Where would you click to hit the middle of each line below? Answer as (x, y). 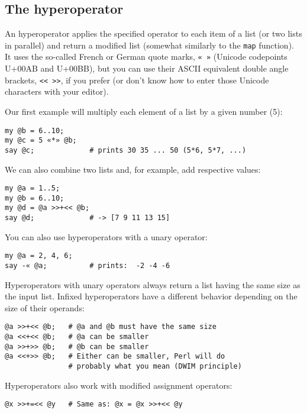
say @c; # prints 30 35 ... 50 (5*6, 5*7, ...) (126, 150)
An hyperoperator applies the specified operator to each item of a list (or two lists (153, 33)
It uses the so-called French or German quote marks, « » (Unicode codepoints (146, 57)
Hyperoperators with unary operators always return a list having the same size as (153, 284)
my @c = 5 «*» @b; (41, 141)
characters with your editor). (57, 91)
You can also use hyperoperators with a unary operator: (106, 236)
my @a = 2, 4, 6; (39, 256)
